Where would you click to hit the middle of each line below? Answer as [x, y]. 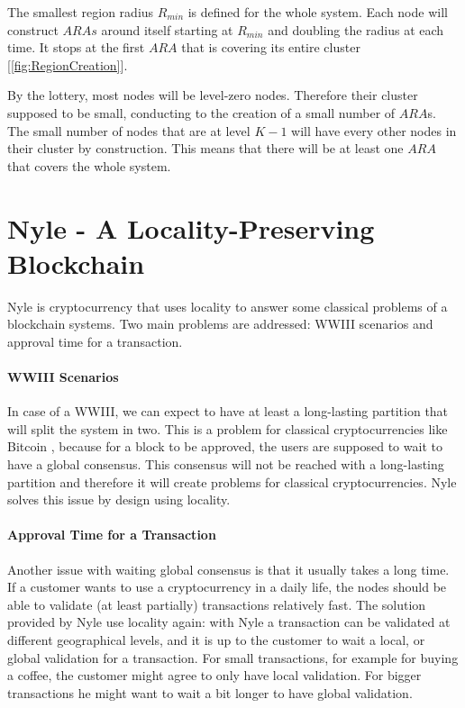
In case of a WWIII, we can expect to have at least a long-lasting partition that [228, 411]
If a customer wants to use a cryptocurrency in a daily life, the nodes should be [227, 587]
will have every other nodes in [374, 130]
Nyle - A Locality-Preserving [191, 227]
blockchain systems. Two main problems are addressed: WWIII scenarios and [220, 324]
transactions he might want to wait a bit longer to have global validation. [210, 692]
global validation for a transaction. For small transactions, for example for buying [233, 657]
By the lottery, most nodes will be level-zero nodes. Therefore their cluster [213, 95]
